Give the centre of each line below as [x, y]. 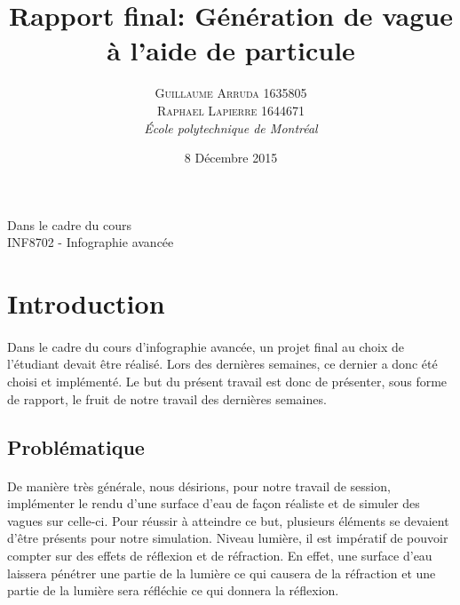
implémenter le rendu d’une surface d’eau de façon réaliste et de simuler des [214, 503]
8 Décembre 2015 [231, 158]
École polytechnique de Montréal [231, 127]
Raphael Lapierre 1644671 [230, 110]
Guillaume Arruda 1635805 [231, 93]
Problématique [76, 446]
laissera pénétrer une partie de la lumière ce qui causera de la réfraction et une [222, 573]
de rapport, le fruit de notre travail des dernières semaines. [167, 398]
